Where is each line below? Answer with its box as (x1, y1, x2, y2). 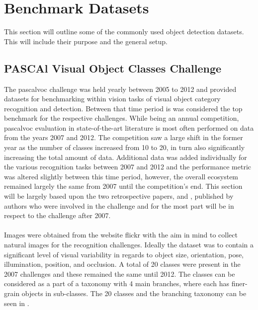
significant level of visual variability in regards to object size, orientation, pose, (4, 249, 244, 259)
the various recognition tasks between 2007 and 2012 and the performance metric (4, 161, 252, 172)
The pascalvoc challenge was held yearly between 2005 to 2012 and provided (4, 83, 237, 94)
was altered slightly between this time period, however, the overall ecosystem (4, 171, 239, 181)
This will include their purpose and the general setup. (4, 36, 168, 46)
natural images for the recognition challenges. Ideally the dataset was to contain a (4, 239, 254, 250)
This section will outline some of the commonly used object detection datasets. (4, 26, 244, 37)
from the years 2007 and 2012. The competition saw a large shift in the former (4, 132, 243, 143)
